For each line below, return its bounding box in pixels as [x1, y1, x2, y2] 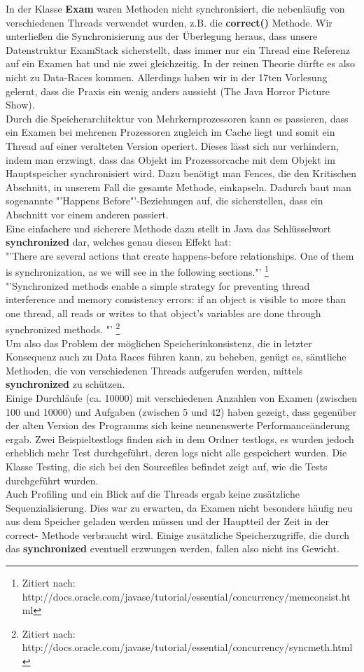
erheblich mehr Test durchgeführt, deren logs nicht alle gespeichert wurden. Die [6, 445, 347, 460]
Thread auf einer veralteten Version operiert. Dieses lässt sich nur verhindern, [6, 138, 339, 153]
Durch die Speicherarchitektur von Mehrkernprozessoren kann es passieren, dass [6, 111, 349, 125]
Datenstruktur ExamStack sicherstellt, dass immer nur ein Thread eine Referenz [6, 42, 350, 57]
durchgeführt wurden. [6, 472, 99, 487]
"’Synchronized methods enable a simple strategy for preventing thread [6, 278, 310, 293]
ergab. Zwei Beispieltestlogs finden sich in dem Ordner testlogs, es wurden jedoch [6, 431, 354, 446]
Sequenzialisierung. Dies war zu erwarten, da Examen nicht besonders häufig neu [6, 500, 353, 514]
